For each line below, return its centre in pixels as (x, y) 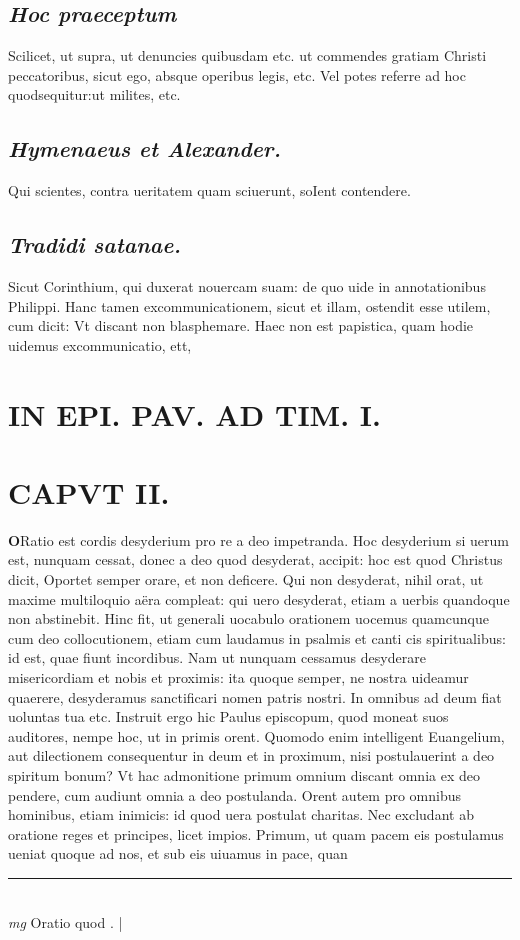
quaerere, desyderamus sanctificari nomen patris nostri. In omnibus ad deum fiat (255, 696)
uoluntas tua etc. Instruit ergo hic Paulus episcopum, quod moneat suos (228, 716)
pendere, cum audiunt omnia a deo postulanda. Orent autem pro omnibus (234, 794)
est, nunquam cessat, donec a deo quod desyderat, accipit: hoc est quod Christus (255, 559)
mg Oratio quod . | (65, 921)
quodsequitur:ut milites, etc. (94, 94)
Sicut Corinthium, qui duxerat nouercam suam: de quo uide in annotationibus (247, 285)
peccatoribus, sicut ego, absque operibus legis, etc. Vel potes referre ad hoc (237, 74)
